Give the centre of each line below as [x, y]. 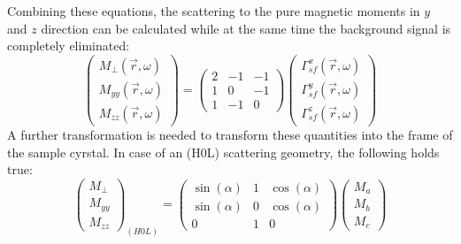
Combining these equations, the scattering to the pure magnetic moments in [214, 11]
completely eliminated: [69, 46]
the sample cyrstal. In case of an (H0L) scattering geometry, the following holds [223, 152]
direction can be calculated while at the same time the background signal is [246, 28]
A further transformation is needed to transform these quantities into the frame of [230, 134]
